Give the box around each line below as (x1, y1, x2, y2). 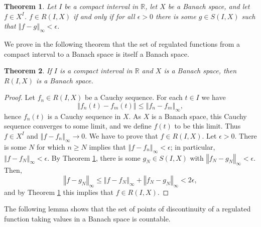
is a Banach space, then (164, 65, 237, 76)
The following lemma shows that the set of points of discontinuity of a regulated (4, 203, 251, 214)
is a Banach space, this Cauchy (151, 110, 247, 121)
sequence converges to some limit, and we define (4, 121, 152, 131)
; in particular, (170, 141, 215, 152)
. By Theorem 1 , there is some (47, 152, 141, 163)
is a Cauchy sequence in (47, 110, 121, 121)
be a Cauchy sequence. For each (85, 92, 183, 102)
